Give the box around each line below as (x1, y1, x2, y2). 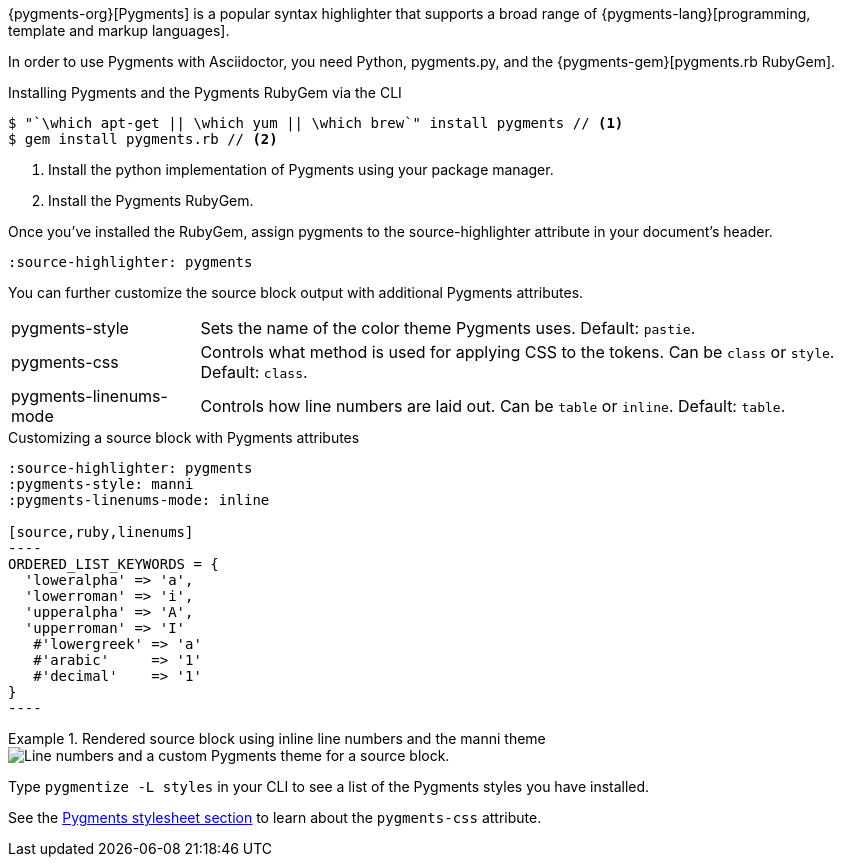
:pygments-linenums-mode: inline (8, 492, 270, 508)
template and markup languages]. (8, 22, 230, 39)
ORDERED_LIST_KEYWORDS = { (8, 556, 219, 572)
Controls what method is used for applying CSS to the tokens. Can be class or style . (200, 342, 835, 362)
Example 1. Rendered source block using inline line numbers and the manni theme (8, 730, 546, 747)
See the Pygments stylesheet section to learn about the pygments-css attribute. (8, 809, 542, 826)
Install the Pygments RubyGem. (48, 192, 254, 209)
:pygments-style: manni (8, 476, 194, 492)
